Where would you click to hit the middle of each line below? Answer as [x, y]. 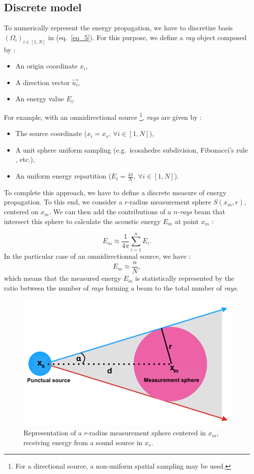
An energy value [40, 99]
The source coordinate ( [51, 133]
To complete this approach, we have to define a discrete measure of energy [115, 192]
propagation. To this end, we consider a [63, 202]
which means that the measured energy [63, 278]
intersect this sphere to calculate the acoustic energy [82, 221]
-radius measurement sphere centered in [147, 433]
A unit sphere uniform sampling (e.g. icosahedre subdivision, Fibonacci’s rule [132, 149]
